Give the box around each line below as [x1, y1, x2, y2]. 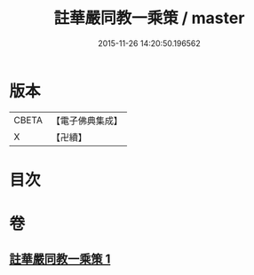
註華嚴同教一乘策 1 [9, 252, 111, 267]
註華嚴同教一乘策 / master [53, 8, 245, 28]
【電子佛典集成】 [51, 114, 123, 127]
